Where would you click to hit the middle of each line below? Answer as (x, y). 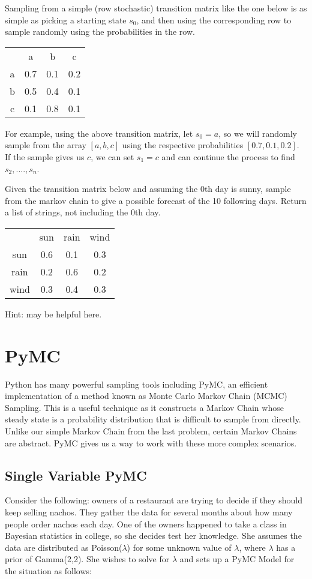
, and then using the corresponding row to (214, 19)
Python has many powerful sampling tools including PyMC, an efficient (136, 384)
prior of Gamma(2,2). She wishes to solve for (87, 559)
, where (252, 547)
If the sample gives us (45, 156)
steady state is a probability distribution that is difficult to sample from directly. (153, 419)
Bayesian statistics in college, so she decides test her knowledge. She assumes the (153, 535)
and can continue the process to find (228, 156)
